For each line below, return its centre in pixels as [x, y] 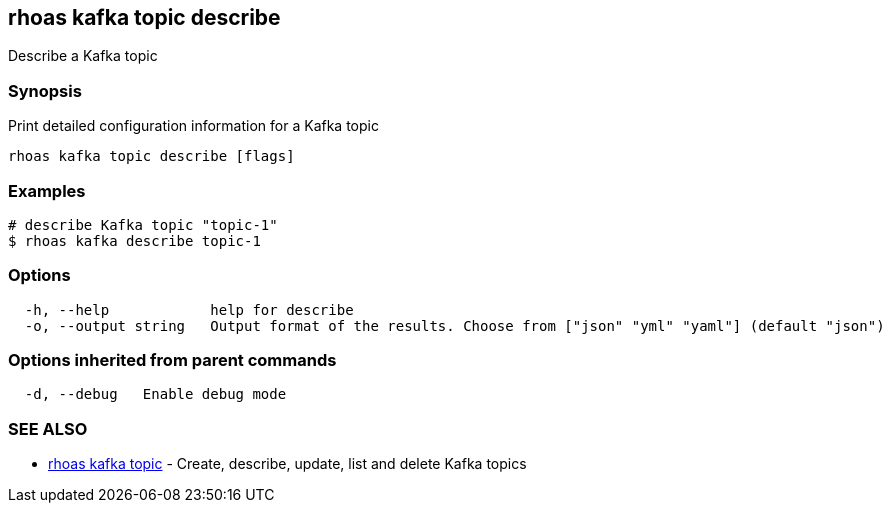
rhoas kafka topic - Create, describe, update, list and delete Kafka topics [287, 464]
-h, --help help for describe [189, 309]
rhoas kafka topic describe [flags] [151, 156]
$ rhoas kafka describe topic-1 [134, 240]
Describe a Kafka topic [83, 56]
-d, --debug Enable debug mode [155, 394]
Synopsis [45, 90]
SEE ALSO [48, 428]
